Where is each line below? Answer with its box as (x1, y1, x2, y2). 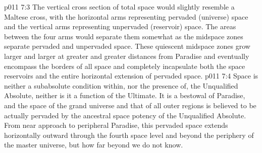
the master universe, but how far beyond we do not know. (4, 139, 183, 150)
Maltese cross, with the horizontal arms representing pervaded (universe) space (4, 11, 248, 22)
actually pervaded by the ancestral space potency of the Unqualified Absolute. (4, 110, 246, 120)
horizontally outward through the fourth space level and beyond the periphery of (4, 129, 254, 140)
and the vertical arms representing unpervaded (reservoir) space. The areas (4, 21, 236, 32)
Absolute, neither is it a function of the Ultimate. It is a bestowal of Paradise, (4, 90, 245, 101)
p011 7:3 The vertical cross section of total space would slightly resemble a (4, 2, 235, 12)
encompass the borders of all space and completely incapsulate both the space (4, 60, 245, 71)
